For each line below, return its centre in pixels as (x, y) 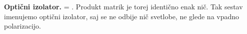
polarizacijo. (22, 26)
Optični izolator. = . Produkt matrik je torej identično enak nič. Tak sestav (123, 6)
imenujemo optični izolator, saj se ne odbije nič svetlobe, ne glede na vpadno (122, 16)
